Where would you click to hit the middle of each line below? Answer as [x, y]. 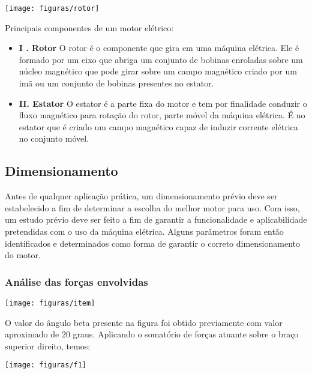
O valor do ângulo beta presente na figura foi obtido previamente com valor [144, 322]
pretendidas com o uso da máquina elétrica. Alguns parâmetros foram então [144, 231]
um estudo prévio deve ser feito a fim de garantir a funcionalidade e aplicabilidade [156, 219]
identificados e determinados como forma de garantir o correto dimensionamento [152, 243]
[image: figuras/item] [50, 303]
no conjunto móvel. [54, 138]
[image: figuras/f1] [46, 365]
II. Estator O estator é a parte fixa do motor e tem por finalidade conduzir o [163, 103]
